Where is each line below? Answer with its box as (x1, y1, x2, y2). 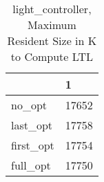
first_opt (11, 137, 54, 153)
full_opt (11, 157, 51, 173)
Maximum (28, 17, 76, 33)
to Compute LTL (10, 48, 93, 64)
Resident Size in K (7, 33, 97, 48)
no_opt (11, 97, 48, 113)
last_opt (11, 117, 53, 133)
